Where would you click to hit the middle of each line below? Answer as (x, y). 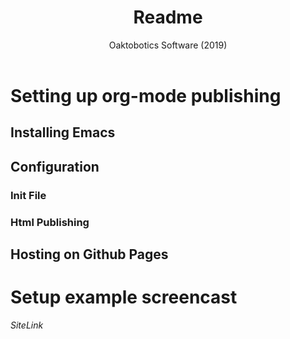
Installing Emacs (63, 132)
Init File (28, 195)
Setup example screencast (124, 297)
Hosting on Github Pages (89, 254)
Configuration (55, 166)
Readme (168, 17)
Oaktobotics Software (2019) (168, 45)
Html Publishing (50, 222)
